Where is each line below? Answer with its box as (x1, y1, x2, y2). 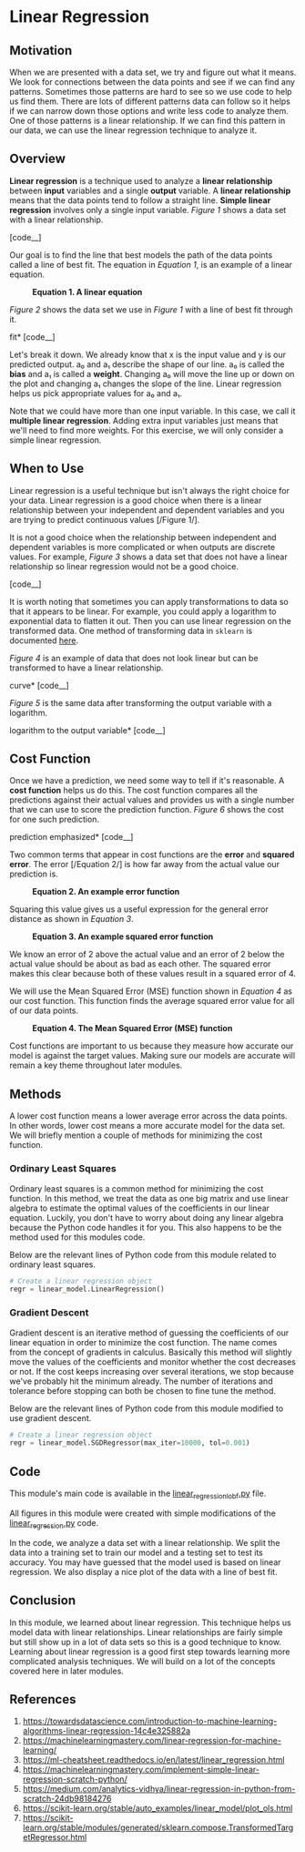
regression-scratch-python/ (22, 1774, 127, 1785)
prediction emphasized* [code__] (9, 832, 134, 843)
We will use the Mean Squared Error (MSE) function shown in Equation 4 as (9, 986, 293, 997)
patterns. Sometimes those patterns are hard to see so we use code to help (9, 87, 293, 97)
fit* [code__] (9, 331, 56, 343)
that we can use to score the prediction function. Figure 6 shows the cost (9, 804, 284, 815)
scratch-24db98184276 (22, 1793, 112, 1805)
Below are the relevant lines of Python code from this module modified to (9, 1403, 284, 1414)
